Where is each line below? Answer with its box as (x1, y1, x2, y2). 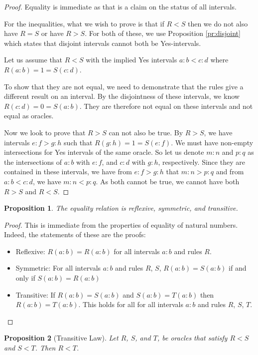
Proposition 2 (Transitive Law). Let (4, 333, 119, 343)
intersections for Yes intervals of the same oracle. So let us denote (4, 147, 204, 157)
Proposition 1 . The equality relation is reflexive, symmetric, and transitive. (4, 203, 238, 213)
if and (229, 263, 247, 273)
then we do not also (187, 18, 248, 28)
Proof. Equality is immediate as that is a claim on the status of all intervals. (4, 1, 237, 11)
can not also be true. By (109, 127, 183, 137)
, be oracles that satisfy (157, 333, 228, 343)
